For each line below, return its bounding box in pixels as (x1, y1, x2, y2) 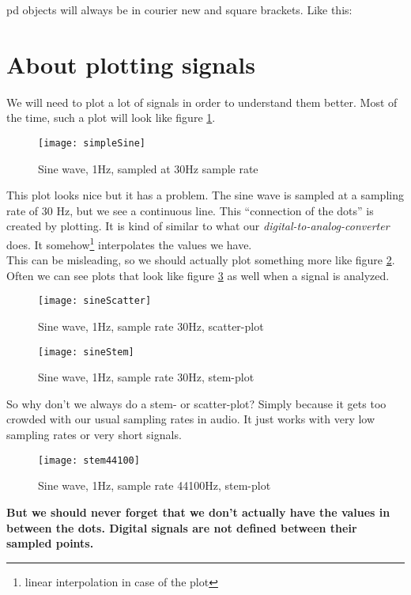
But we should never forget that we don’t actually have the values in (6, 503, 390, 520)
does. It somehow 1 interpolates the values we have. (6, 233, 252, 252)
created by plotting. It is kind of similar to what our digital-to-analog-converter (6, 218, 390, 234)
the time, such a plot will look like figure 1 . (6, 109, 216, 126)
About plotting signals (6, 47, 255, 80)
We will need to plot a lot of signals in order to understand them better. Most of (6, 93, 398, 110)
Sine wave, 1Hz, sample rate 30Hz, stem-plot (38, 369, 255, 385)
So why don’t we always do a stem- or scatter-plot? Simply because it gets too (6, 395, 386, 411)
